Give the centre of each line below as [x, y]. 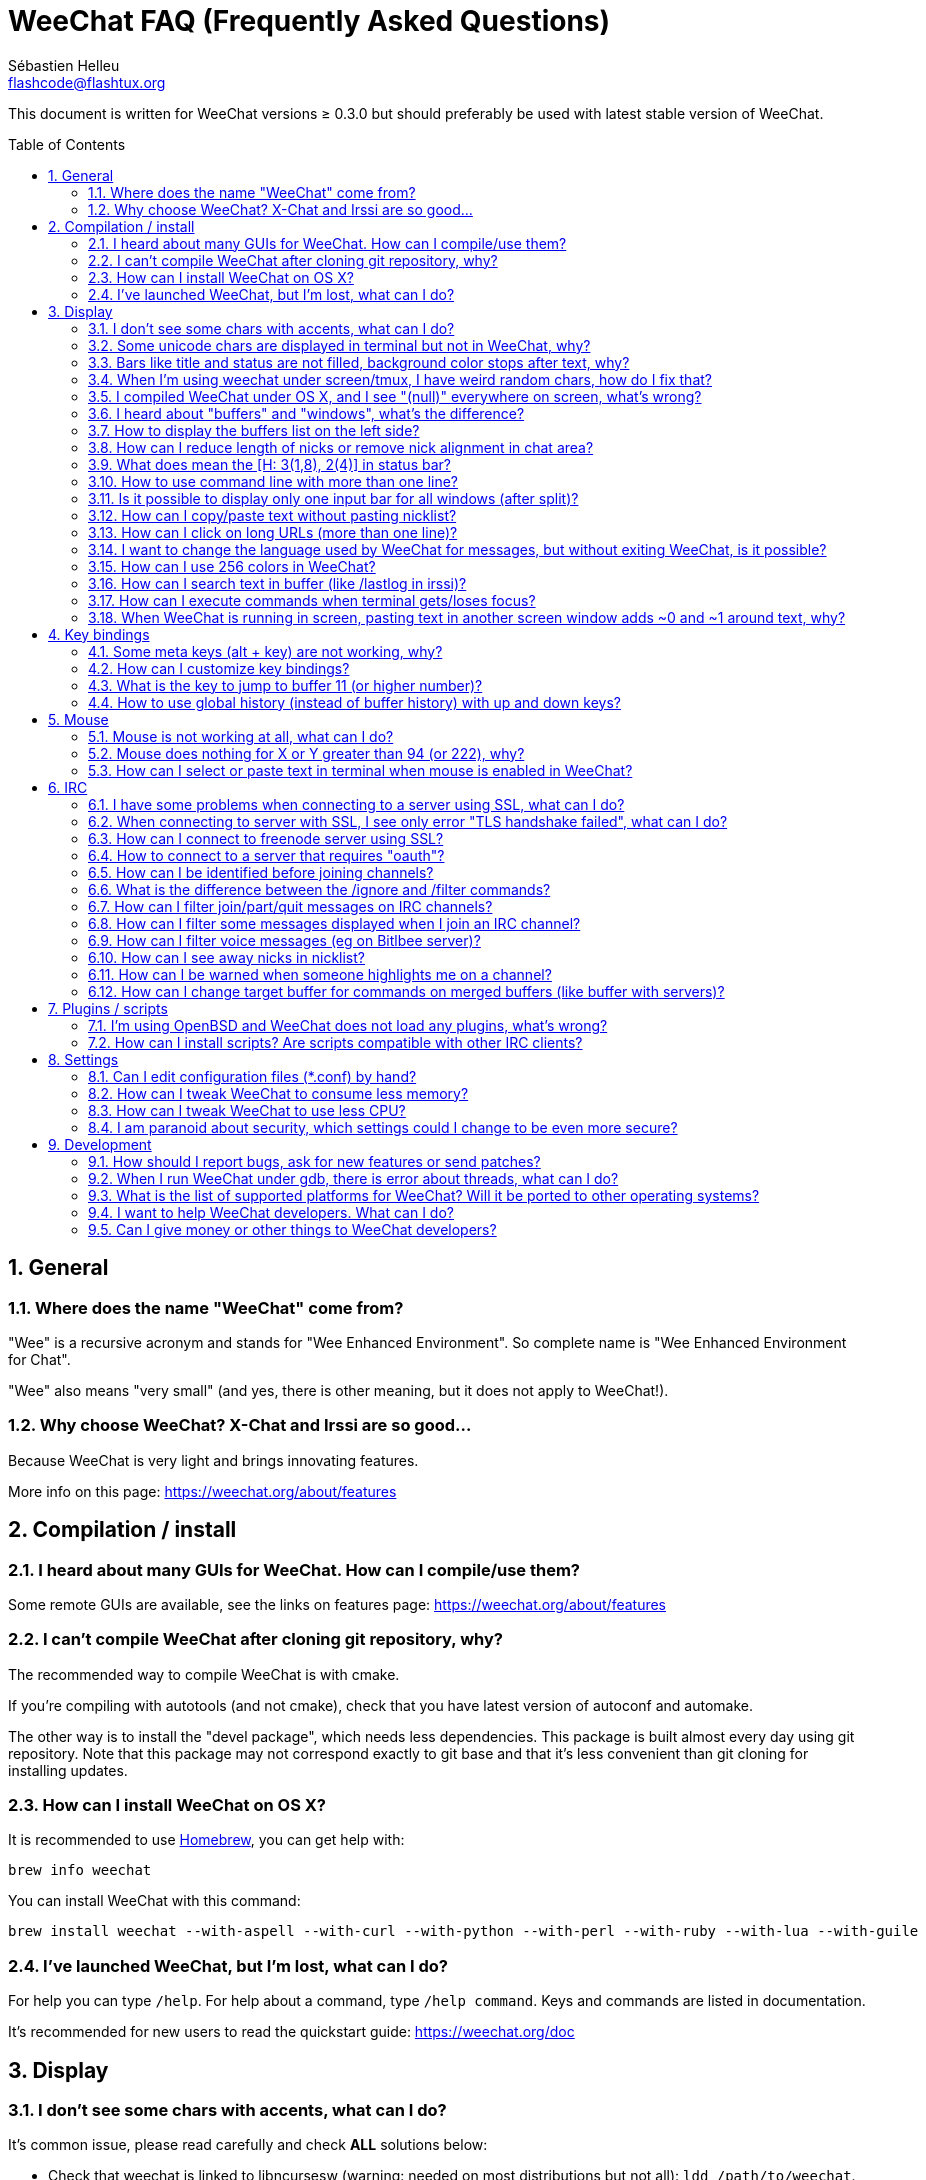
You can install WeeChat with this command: [154, 1901]
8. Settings [83, 1059]
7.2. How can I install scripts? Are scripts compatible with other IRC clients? [335, 1042]
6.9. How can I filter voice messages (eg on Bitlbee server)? [284, 940]
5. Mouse [78, 719]
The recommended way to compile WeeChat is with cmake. [204, 1674]
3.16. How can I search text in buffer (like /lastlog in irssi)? [277, 583]
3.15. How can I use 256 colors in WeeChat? [232, 566]
